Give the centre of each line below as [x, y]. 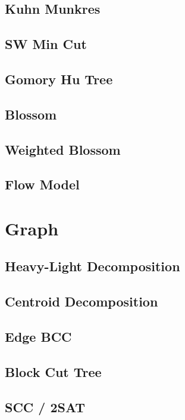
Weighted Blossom [63, 149]
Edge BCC [38, 337]
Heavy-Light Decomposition [93, 266]
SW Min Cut [46, 44]
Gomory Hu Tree [59, 79]
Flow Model [42, 184]
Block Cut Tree [53, 371]
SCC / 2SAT [45, 407]
